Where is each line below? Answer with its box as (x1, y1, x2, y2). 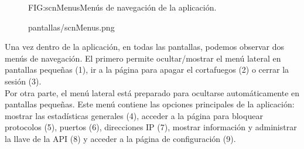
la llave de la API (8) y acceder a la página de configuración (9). (5, 132, 236, 144)
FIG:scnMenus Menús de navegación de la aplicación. (28, 1, 217, 13)
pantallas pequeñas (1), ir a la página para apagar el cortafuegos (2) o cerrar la (5, 63, 289, 76)
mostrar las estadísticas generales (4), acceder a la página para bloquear (5, 109, 263, 121)
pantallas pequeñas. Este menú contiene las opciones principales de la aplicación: (5, 98, 295, 110)
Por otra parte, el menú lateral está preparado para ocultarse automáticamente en (5, 86, 300, 99)
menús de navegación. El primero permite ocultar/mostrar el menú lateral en (5, 52, 281, 64)
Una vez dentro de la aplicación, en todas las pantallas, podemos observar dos (5, 40, 284, 53)
